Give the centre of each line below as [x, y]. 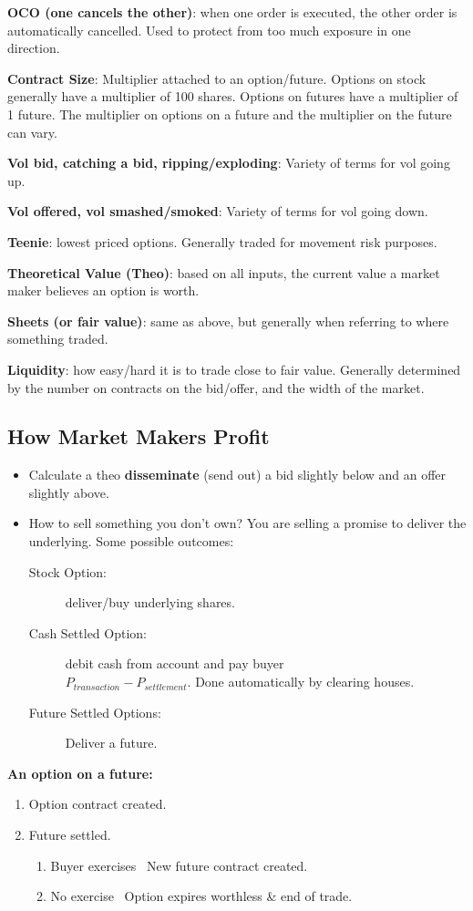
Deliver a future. [111, 743]
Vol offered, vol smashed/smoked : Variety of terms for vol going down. [218, 211]
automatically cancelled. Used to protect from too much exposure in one [209, 30]
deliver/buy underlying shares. [150, 602]
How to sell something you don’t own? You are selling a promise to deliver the [247, 523]
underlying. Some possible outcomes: [131, 541]
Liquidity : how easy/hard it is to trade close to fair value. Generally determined [234, 369]
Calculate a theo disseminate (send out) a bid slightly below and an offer [237, 475]
